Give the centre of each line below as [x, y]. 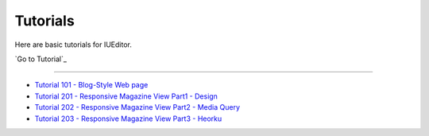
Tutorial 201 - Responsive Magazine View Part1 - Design [126, 96]
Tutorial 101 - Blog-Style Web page [91, 85]
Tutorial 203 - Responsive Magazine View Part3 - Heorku [128, 119]
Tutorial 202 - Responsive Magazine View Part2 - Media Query [137, 107]
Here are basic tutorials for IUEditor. [73, 45]
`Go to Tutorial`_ [41, 59]
